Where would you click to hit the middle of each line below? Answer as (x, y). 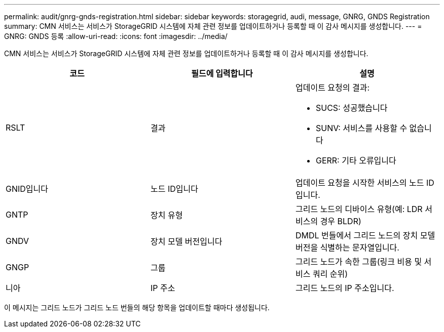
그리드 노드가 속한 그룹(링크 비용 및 (359, 262)
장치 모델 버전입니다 (186, 241)
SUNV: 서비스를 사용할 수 (361, 128)
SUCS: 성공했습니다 (351, 108)
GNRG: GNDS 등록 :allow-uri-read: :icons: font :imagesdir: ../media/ (116, 36)
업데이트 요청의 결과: (332, 88)
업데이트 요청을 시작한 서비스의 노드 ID (365, 183)
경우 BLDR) (341, 221)
